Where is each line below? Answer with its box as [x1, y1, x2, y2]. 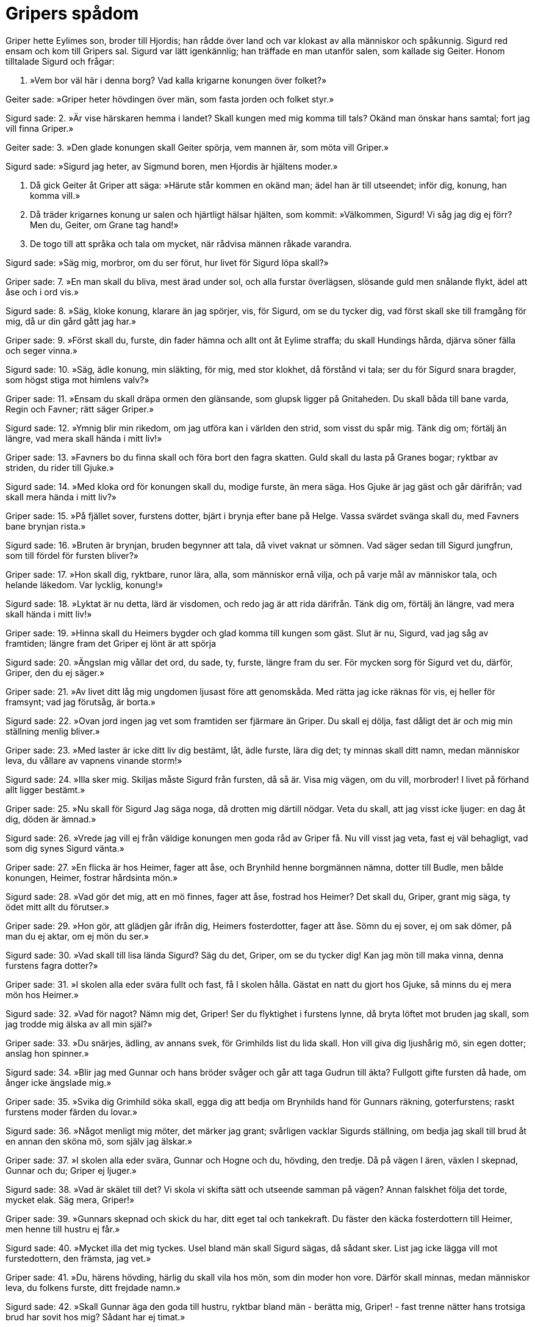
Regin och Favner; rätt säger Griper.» [5, 403, 154, 414]
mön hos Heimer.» [5, 989, 79, 1000]
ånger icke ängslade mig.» [5, 1077, 112, 1088]
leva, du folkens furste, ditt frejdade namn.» [5, 1282, 181, 1293]
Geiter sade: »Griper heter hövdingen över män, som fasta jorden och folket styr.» [5, 93, 334, 104]
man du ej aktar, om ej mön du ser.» [5, 930, 149, 941]
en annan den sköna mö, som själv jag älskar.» [5, 1135, 193, 1146]
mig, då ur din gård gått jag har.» [5, 315, 137, 326]
